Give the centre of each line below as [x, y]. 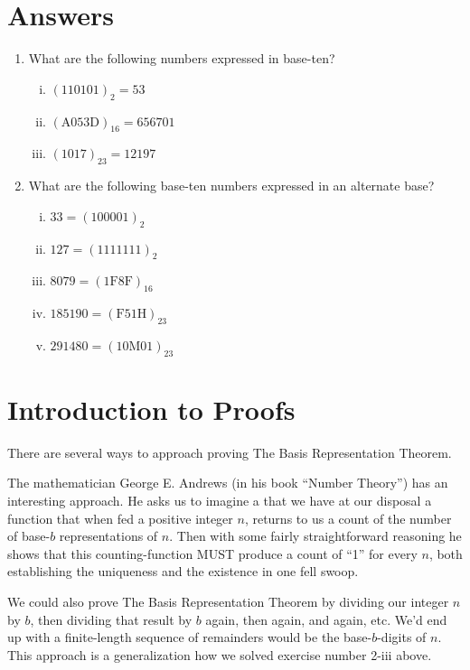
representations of [108, 536]
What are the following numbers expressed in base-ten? [182, 58]
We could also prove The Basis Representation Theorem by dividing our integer [228, 601]
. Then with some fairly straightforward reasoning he [315, 536]
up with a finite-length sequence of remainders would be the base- [190, 637]
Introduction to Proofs [151, 409]
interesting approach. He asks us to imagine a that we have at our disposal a [220, 500]
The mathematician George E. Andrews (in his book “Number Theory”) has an [228, 483]
